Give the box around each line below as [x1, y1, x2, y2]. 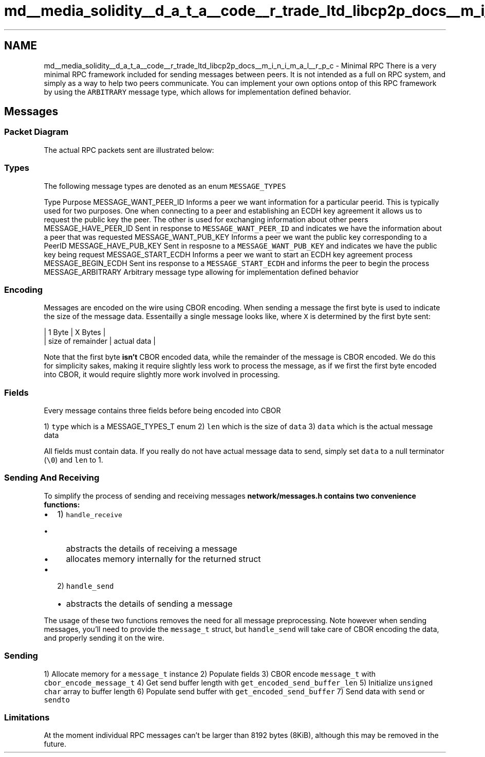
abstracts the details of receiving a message [66, 543, 237, 554]
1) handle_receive [57, 508, 122, 519]
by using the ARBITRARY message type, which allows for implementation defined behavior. [44, 87, 351, 96]
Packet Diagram [4, 127, 69, 137]
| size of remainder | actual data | [44, 337, 156, 346]
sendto [44, 695, 70, 704]
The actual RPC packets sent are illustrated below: [44, 145, 214, 154]
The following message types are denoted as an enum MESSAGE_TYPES [44, 181, 286, 190]
